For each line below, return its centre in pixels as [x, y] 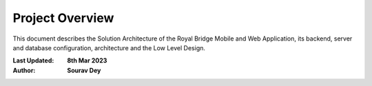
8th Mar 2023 [87, 61]
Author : [24, 70]
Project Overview [63, 18]
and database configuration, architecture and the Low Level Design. [109, 47]
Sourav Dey [84, 70]
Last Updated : [33, 61]
